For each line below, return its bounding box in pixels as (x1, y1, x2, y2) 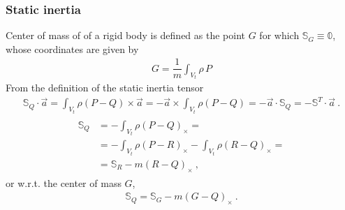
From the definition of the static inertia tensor (6, 80, 204, 95)
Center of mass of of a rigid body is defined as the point (6, 28, 245, 43)
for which (259, 28, 300, 43)
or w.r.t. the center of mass (6, 175, 122, 190)
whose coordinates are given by (6, 41, 139, 56)
